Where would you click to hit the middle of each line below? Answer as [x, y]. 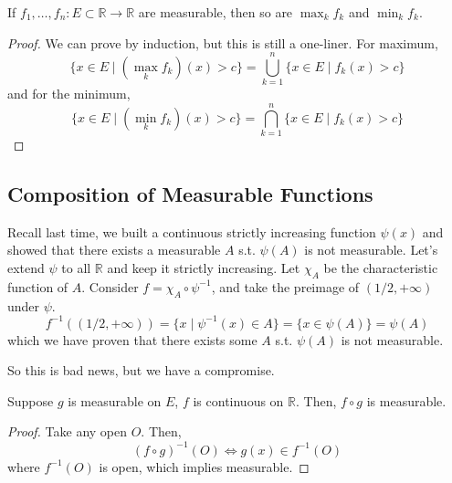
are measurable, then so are [215, 12]
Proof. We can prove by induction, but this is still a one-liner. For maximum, [223, 42]
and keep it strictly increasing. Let [204, 268]
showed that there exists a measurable [114, 250]
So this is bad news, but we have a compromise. [141, 370]
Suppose [31, 400]
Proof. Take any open [67, 431]
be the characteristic [381, 268]
